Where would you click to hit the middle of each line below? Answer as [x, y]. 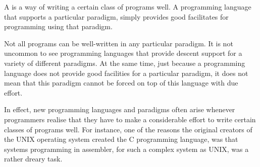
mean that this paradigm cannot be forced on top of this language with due [121, 83]
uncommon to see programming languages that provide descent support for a [123, 53]
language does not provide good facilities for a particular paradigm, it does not [126, 73]
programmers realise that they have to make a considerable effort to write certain [130, 119]
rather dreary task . [33, 159]
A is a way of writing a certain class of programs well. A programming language [128, 7]
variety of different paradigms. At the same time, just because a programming [125, 63]
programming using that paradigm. [58, 26]
